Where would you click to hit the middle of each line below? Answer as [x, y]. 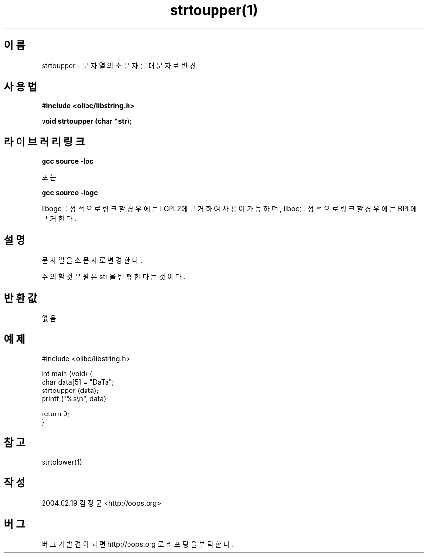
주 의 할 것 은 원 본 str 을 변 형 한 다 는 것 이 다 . [114, 277]
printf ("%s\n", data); [75, 398]
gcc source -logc [70, 193]
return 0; [56, 413]
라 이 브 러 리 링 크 [44, 142]
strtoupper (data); [70, 390]
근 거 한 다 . [59, 219]
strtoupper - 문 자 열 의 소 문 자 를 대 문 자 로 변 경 [119, 65]
